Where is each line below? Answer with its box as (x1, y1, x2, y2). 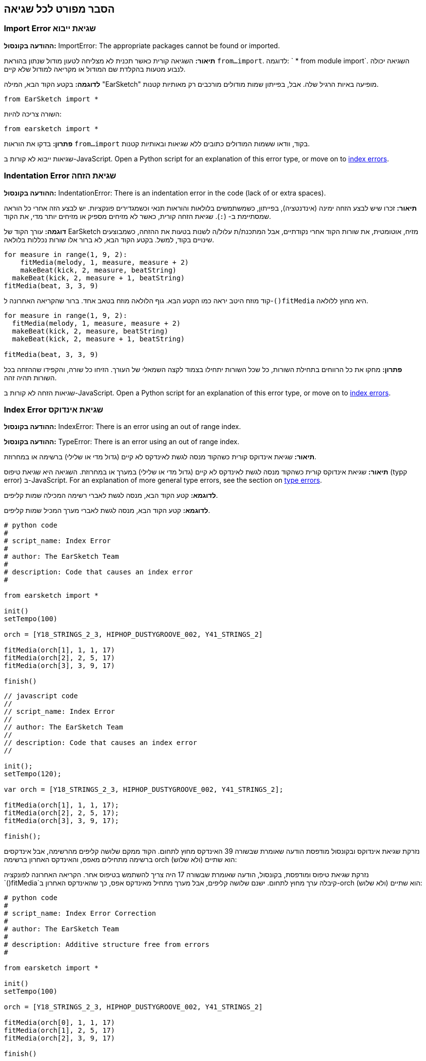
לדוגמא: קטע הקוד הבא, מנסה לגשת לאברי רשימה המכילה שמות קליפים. (4, 491, 218, 500)
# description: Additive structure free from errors (4, 941, 210, 949)
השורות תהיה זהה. (4, 373, 57, 382)
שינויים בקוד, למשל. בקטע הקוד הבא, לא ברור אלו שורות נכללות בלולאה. (4, 235, 214, 244)
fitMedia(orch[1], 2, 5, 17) (4, 1026, 115, 1035)
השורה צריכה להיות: (4, 109, 62, 118)
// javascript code (4, 692, 78, 700)
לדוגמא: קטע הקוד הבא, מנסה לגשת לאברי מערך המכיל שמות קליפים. (4, 506, 211, 515)
